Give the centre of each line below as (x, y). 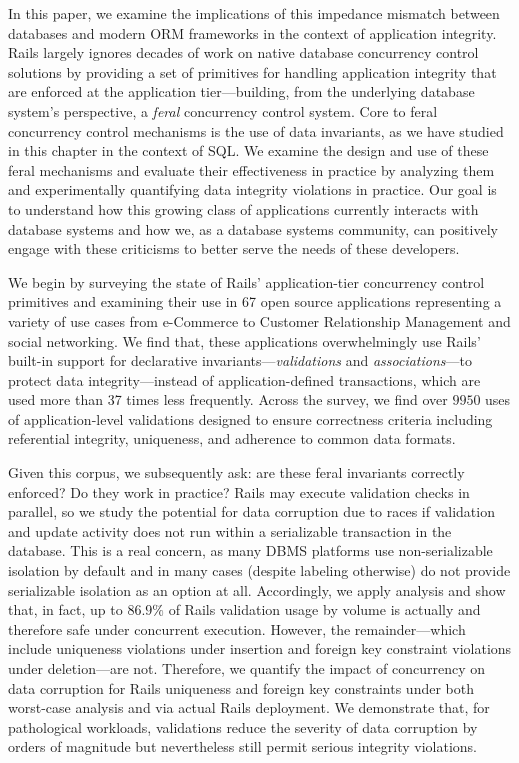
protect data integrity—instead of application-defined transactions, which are (244, 379)
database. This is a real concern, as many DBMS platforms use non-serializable (250, 550)
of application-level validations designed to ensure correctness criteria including (250, 418)
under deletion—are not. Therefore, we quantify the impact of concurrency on (247, 668)
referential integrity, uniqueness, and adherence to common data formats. (232, 438)
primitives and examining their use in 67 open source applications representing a (255, 301)
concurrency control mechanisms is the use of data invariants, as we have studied (256, 130)
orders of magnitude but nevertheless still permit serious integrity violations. (243, 746)
